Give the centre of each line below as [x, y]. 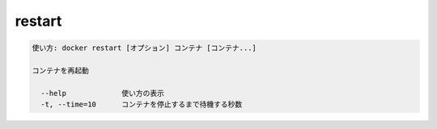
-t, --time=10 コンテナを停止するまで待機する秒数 [142, 104]
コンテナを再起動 [60, 70]
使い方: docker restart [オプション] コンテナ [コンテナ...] [144, 48]
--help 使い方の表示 [103, 93]
